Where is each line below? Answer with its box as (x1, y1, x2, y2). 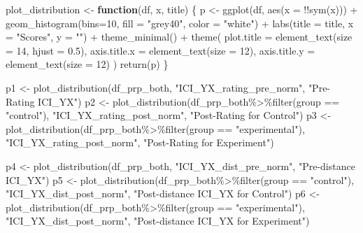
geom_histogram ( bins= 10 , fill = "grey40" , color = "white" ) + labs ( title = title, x (6, 15, 354, 30)
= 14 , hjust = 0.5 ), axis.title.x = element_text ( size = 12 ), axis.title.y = (6, 43, 315, 57)
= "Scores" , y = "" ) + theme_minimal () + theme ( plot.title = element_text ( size (6, 29, 353, 44)
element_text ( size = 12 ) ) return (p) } (6, 57, 169, 71)
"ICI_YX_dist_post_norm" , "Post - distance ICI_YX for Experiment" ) (6, 213, 310, 228)
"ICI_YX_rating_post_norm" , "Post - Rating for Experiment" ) (6, 135, 274, 150)
